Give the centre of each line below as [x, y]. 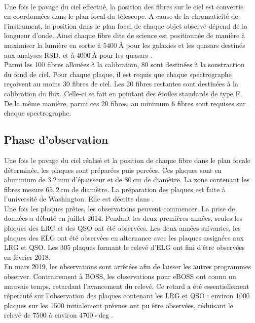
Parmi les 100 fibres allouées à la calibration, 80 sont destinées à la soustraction [124, 64]
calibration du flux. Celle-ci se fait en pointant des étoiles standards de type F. [123, 93]
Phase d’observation [56, 140]
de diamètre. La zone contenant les [197, 180]
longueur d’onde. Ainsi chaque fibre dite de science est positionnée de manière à [125, 35]
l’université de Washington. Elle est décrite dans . [79, 199]
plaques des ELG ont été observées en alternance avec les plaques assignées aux [124, 237]
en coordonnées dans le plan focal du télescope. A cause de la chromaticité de [121, 16]
